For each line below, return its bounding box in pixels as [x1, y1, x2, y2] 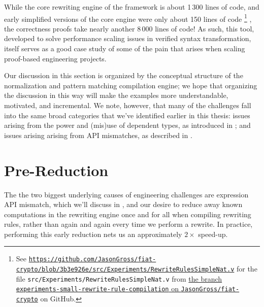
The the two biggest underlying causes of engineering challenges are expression [4, 189, 249, 199]
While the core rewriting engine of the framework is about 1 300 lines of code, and [4, 2, 259, 12]
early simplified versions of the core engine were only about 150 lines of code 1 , [4, 12, 252, 24]
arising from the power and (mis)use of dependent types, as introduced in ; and [4, 120, 251, 130]
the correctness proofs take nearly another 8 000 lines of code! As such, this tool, [4, 23, 254, 33]
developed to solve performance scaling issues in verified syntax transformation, [4, 33, 251, 44]
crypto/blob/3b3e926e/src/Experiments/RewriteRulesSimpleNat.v [16, 266, 235, 274]
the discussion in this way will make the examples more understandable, [4, 90, 228, 100]
